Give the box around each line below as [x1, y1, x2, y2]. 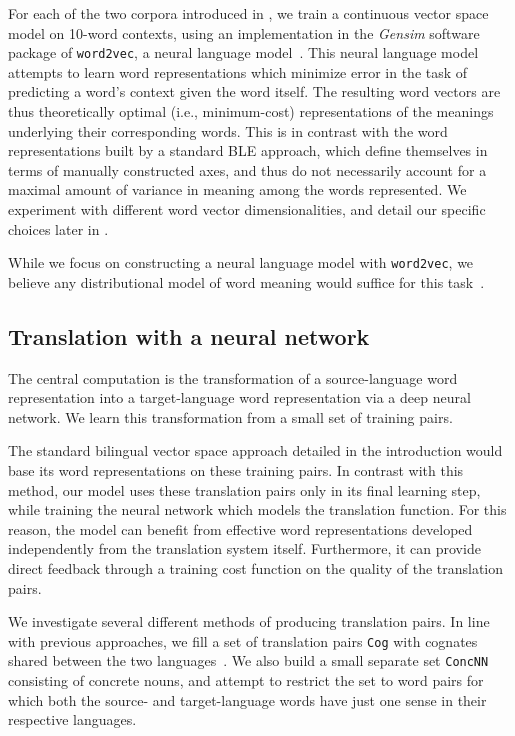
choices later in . [8, 218, 109, 239]
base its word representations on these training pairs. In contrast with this [8, 460, 464, 481]
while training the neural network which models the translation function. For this [8, 499, 507, 520]
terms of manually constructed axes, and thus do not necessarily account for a [8, 159, 487, 180]
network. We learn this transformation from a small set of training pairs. [8, 406, 453, 427]
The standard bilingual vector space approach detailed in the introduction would [8, 440, 503, 461]
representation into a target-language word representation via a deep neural [8, 387, 471, 408]
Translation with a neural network [8, 320, 370, 351]
